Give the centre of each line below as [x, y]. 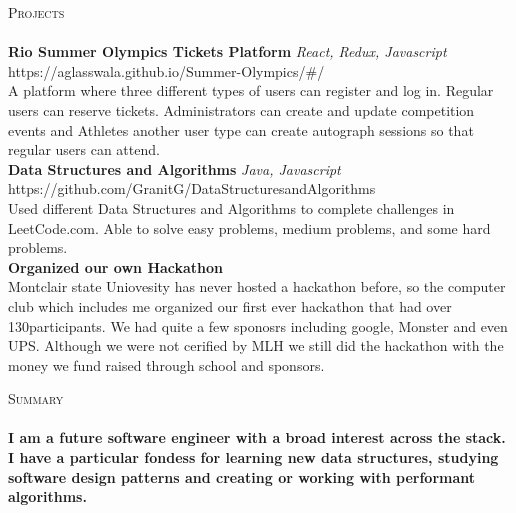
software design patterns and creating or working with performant [242, 476]
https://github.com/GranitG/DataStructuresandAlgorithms [192, 188]
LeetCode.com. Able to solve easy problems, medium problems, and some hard [249, 227]
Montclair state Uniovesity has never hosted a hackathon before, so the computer [257, 286]
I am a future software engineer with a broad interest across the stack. [257, 437]
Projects [36, 12]
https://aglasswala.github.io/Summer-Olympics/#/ [166, 70]
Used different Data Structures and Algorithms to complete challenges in [231, 207]
